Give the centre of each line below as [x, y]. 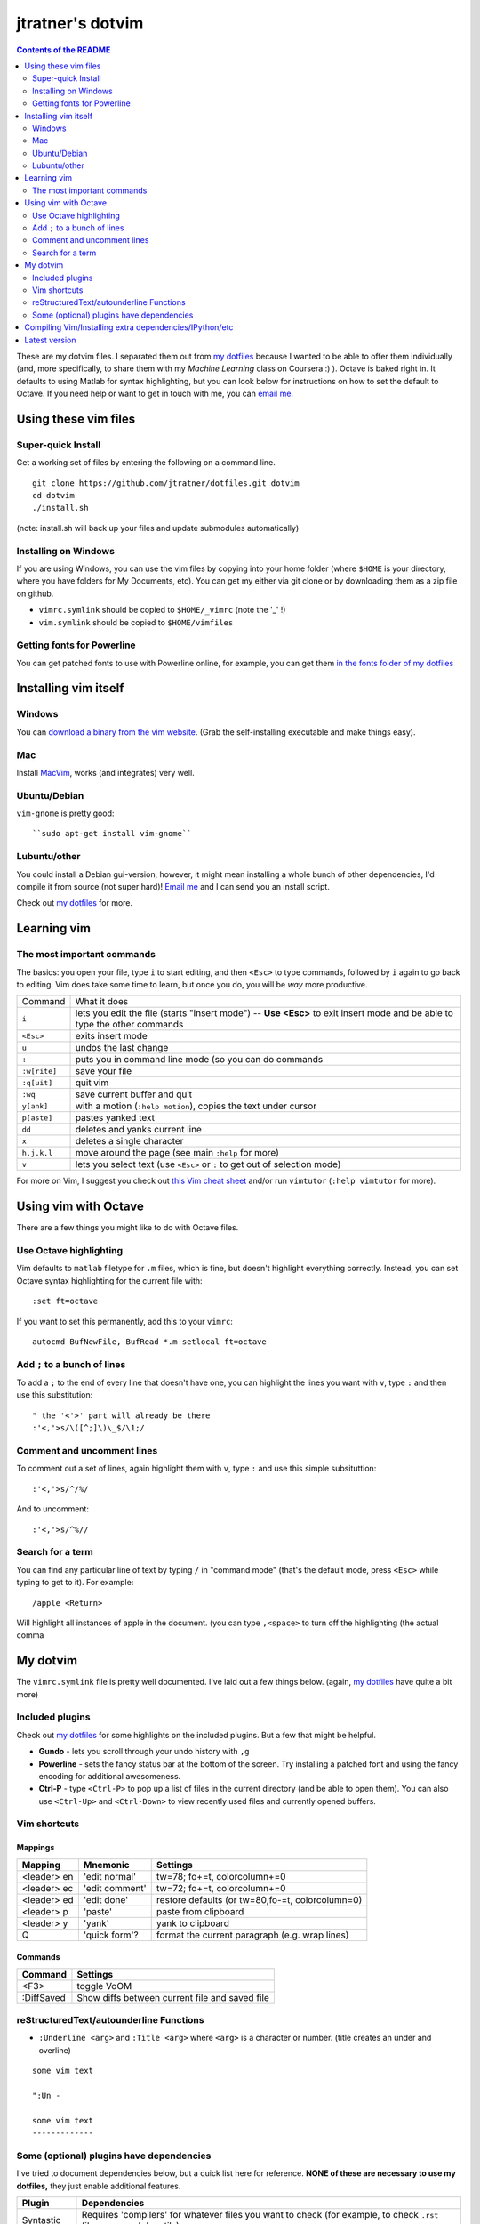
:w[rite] [40, 1071]
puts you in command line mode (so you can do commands [199, 1060]
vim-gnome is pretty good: [65, 813]
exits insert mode [112, 1036]
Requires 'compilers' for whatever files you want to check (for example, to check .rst [260, 2215]
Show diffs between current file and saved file [173, 1997]
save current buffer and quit [134, 1094]
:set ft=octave [65, 1301]
